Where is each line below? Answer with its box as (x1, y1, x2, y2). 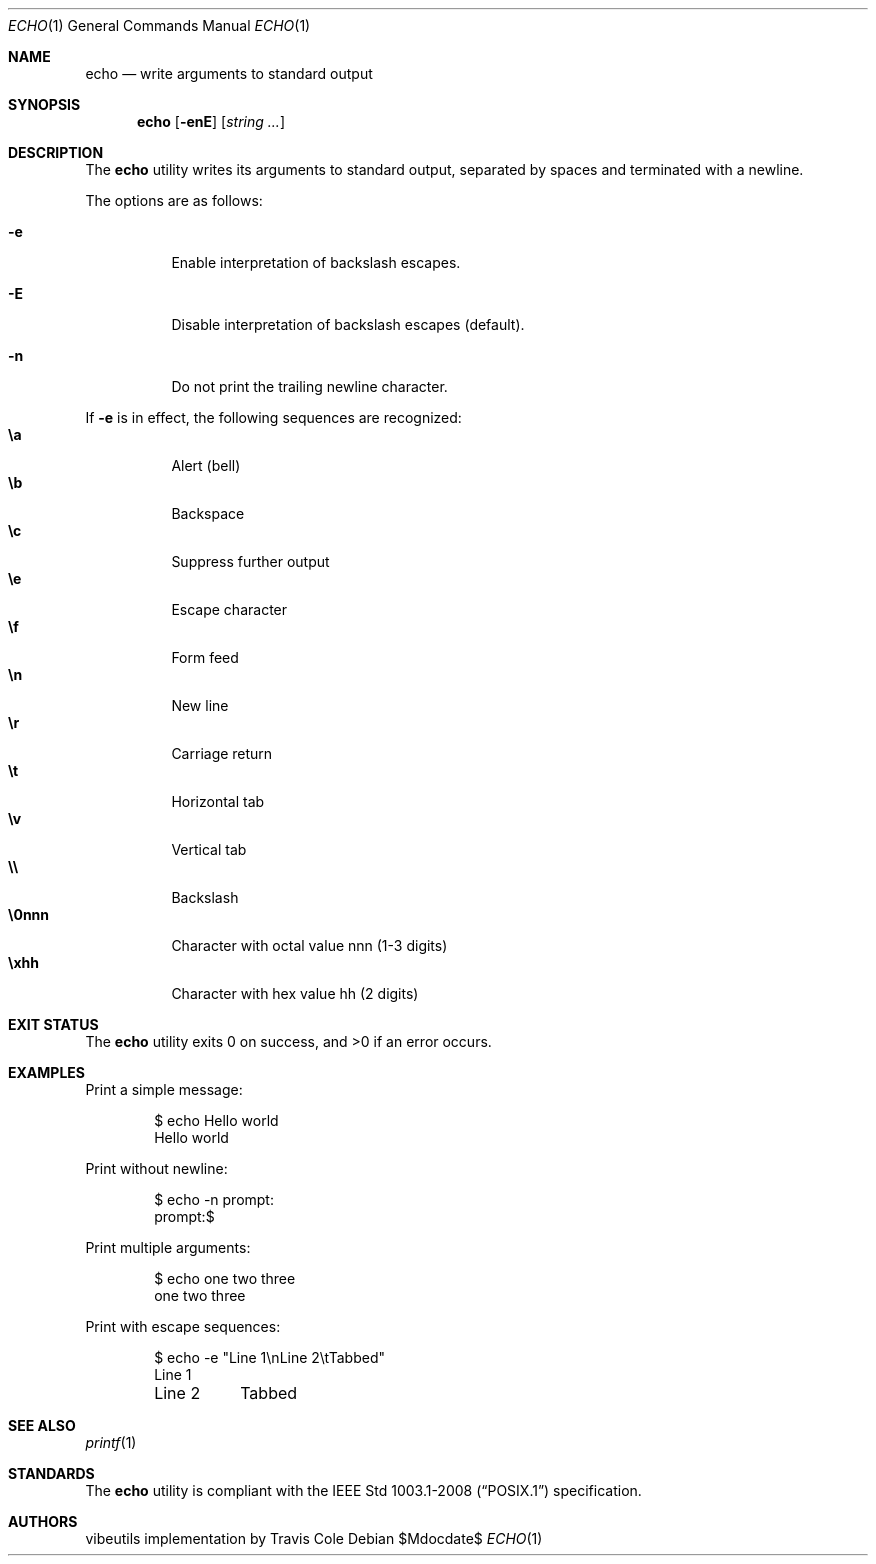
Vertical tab (171, 841, 247, 858)
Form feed (171, 649, 239, 666)
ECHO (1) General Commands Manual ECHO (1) (8, 17, 311, 34)
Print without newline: (85, 1160, 228, 1177)
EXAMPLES (8, 1064, 85, 1081)
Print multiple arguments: (85, 1239, 251, 1256)
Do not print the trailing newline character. (171, 378, 448, 395)
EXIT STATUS (8, 1016, 99, 1033)
